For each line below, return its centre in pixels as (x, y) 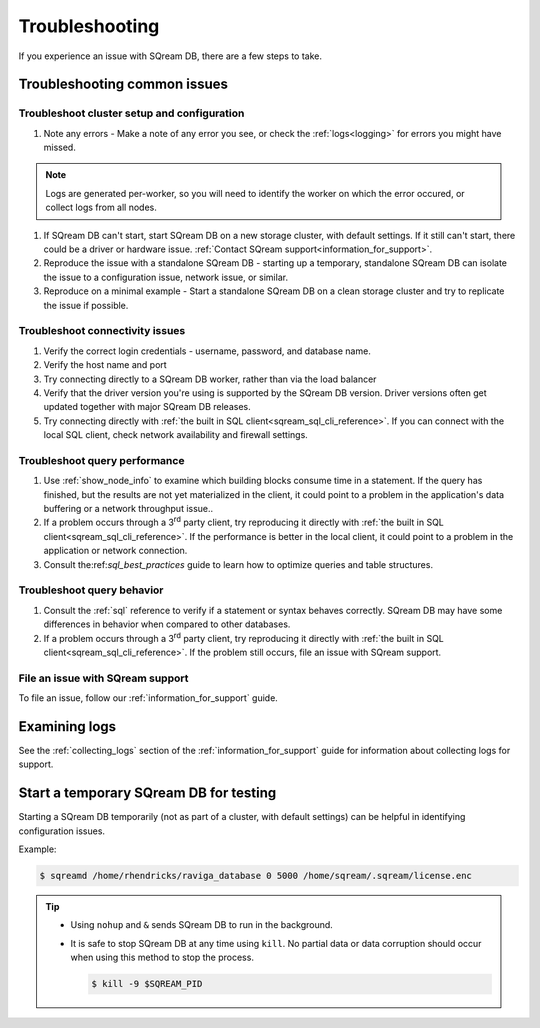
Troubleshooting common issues (123, 84)
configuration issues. (61, 831)
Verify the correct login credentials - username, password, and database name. (207, 351)
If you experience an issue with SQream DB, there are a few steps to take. (170, 56)
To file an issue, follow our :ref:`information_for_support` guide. (148, 698)
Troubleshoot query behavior (91, 590)
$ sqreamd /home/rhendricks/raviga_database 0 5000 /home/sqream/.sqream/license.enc (255, 875)
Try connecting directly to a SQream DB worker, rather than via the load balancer (210, 379)
